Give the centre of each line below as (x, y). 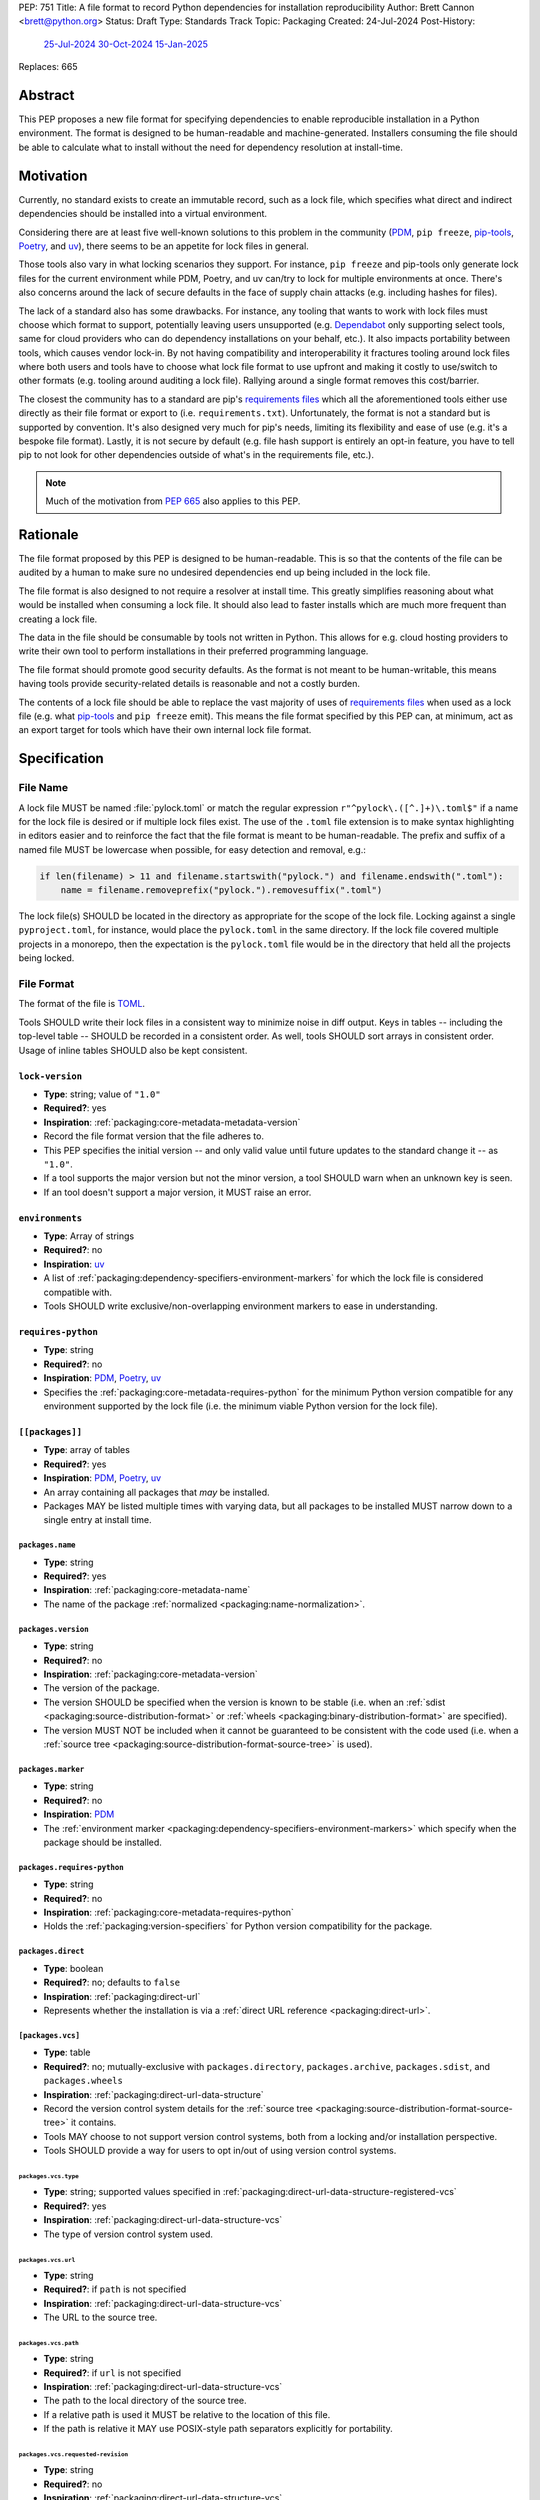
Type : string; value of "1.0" (102, 1094)
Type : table (67, 2052)
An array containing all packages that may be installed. (156, 1492)
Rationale (48, 534)
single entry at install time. (97, 1520)
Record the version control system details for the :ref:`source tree (178, 2108)
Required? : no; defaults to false (111, 1982)
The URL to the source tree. (100, 2317)
